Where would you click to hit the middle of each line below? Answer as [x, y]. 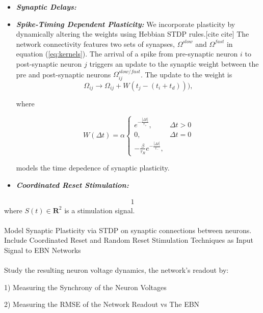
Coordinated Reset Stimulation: [72, 185]
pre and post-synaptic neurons [63, 74]
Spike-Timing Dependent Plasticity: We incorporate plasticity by [126, 24]
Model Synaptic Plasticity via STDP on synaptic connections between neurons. [128, 230]
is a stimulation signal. [100, 210]
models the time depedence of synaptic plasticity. [93, 168]
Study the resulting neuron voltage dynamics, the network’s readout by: [116, 270]
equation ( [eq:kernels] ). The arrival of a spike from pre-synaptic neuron [127, 54]
